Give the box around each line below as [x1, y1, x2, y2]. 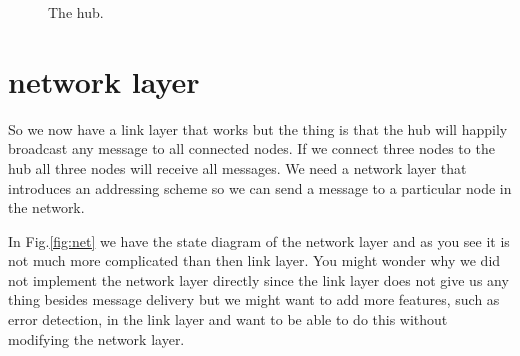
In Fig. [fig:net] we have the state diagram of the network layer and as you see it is [8, 230, 510, 251]
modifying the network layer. [8, 328, 185, 349]
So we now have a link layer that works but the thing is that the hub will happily [8, 118, 508, 139]
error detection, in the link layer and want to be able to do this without [8, 309, 448, 330]
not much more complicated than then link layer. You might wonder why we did [8, 250, 501, 271]
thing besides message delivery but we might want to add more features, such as [8, 289, 500, 310]
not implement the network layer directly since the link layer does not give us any [8, 269, 509, 290]
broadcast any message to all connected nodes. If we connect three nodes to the [8, 138, 495, 159]
